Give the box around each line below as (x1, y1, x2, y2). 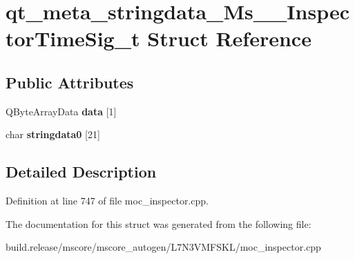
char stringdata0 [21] (6, 127, 100, 142)
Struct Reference (147, 24, 311, 52)
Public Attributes (6, 71, 134, 93)
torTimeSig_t (6, 24, 140, 52)
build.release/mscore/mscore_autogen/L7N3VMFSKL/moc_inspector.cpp (6, 240, 321, 254)
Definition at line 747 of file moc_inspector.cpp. (6, 193, 209, 208)
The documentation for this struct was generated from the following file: (6, 216, 311, 231)
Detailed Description (6, 161, 157, 182)
